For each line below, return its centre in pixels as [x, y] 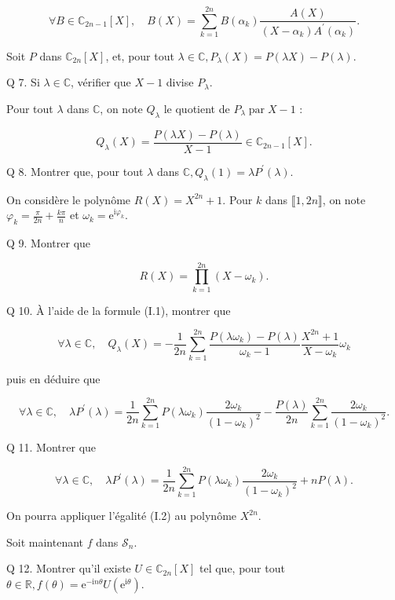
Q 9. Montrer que [49, 242]
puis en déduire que [53, 378]
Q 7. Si [23, 82]
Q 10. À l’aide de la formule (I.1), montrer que [119, 310]
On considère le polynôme [69, 199]
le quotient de [197, 108]
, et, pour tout [140, 55]
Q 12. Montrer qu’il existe [69, 568]
